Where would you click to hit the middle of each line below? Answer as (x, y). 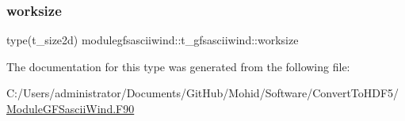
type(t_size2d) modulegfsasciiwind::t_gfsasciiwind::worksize (153, 40)
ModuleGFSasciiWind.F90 (71, 108)
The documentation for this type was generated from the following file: (178, 66)
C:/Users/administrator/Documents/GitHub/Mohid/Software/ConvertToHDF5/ (203, 93)
